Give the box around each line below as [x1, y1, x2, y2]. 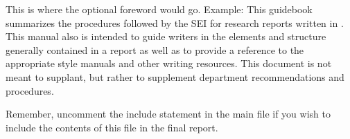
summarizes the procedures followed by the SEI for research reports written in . [6, 15, 344, 30]
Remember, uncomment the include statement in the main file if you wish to [6, 106, 331, 121]
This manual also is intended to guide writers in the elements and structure [6, 29, 326, 44]
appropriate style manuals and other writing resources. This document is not [6, 56, 332, 71]
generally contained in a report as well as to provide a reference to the [6, 42, 304, 57]
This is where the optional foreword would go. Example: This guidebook [6, 2, 313, 16]
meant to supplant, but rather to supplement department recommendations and [6, 69, 344, 84]
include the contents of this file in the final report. [6, 120, 218, 134]
